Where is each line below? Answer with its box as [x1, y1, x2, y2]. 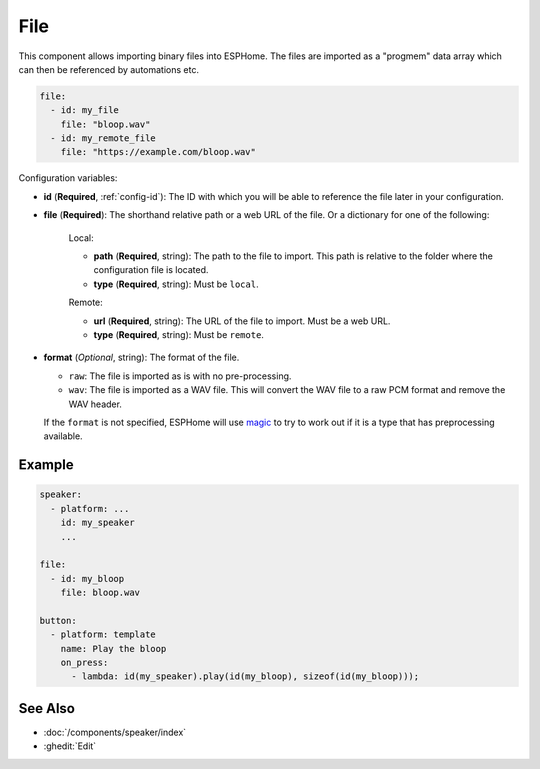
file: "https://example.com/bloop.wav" [60, 146, 257, 158]
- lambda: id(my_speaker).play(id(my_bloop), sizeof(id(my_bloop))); [71, 671, 420, 682]
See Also [18, 700, 75, 717]
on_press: [60, 657, 109, 669]
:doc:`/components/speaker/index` [43, 726, 187, 738]
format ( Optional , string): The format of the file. [43, 351, 240, 364]
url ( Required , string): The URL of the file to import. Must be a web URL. [93, 315, 391, 327]
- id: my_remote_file [50, 133, 157, 144]
